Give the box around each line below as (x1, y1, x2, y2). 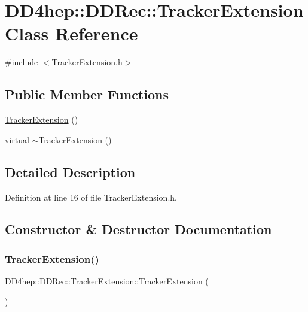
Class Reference (5, 21, 138, 46)
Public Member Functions (5, 85, 169, 104)
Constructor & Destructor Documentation (5, 220, 272, 238)
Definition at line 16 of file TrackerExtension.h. (5, 190, 177, 203)
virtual (5, 133, 29, 146)
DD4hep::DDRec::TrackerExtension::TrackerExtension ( (5, 275, 209, 287)
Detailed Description (5, 162, 136, 181)
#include (5, 56, 38, 68)
